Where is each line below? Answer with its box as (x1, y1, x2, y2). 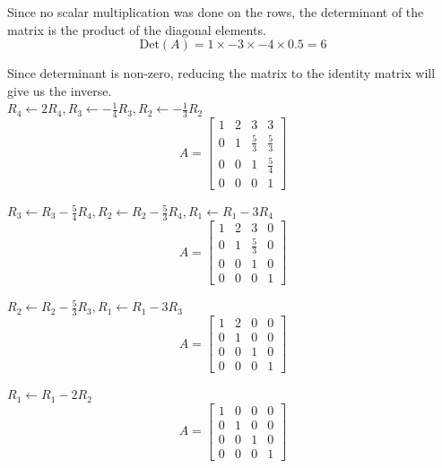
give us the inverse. (7, 81, 112, 100)
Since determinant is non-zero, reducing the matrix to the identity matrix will (7, 64, 436, 82)
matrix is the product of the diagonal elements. (7, 20, 266, 39)
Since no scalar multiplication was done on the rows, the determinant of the (7, 3, 424, 21)
